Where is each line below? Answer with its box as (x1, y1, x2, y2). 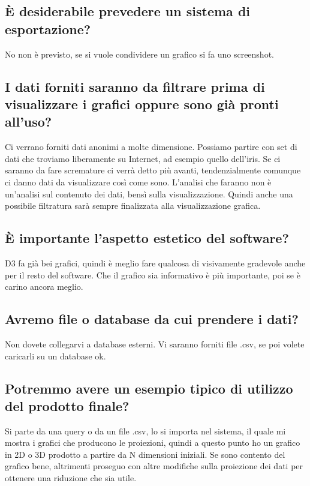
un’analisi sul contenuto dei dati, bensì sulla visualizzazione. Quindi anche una (5, 187, 293, 200)
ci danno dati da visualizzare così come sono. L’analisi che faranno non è (5, 175, 272, 188)
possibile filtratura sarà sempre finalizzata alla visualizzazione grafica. (5, 199, 261, 212)
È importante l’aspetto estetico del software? (5, 229, 289, 247)
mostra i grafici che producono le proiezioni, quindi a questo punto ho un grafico (5, 436, 300, 449)
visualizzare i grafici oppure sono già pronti (5, 94, 279, 113)
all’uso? (5, 112, 52, 131)
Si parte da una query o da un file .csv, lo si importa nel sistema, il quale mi (5, 424, 286, 437)
